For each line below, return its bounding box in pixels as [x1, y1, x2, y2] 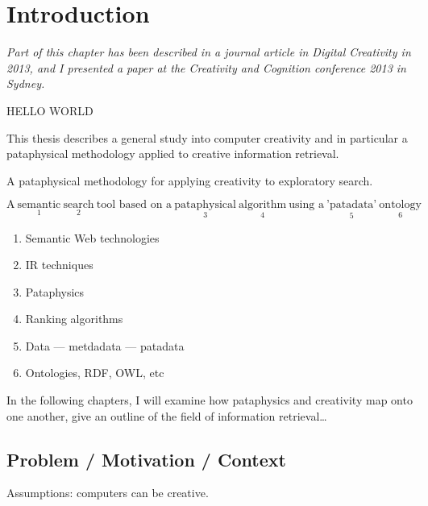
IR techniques [25, 256, 93, 273]
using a [289, 199, 324, 211]
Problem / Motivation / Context [6, 446, 286, 471]
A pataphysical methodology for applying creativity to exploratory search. [6, 172, 373, 189]
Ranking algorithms [25, 310, 123, 327]
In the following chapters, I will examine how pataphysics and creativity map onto [6, 392, 413, 409]
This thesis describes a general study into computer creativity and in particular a [6, 129, 408, 146]
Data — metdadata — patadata [25, 337, 185, 354]
